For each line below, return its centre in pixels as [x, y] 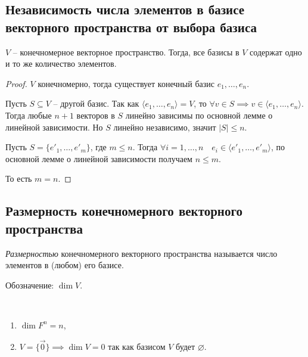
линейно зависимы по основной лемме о [199, 115]
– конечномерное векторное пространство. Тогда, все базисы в [126, 52]
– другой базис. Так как [96, 103]
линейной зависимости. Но [54, 127]
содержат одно [276, 52]
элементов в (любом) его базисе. [65, 265]
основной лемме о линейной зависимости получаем [99, 158]
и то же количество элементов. [61, 63]
